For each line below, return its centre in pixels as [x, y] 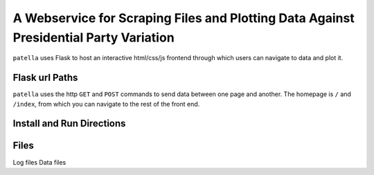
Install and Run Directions [69, 123]
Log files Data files [39, 162]
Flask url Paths [45, 78]
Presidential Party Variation [93, 37]
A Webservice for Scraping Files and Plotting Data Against [184, 18]
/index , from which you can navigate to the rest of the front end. [106, 104]
